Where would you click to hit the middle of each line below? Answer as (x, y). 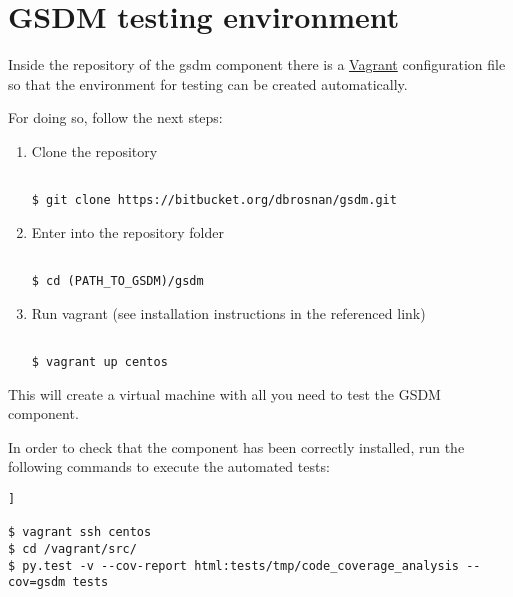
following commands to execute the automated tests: (169, 466)
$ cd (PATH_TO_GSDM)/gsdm (117, 281)
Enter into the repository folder (127, 231)
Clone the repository (94, 150)
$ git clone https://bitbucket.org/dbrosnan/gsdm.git (214, 200)
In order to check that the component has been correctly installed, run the (236, 446)
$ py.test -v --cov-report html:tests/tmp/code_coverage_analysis (234, 565)
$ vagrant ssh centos (80, 532)
